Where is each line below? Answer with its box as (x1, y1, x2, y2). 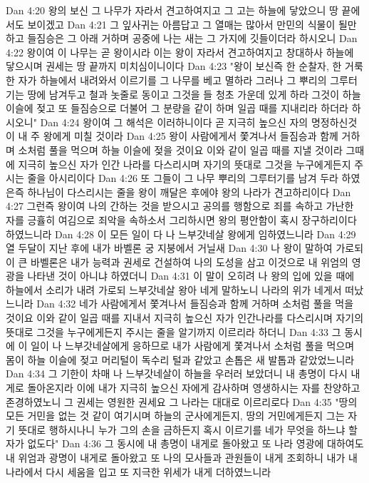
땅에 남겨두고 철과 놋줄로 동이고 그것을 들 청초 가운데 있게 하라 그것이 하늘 (27, 86, 361, 101)
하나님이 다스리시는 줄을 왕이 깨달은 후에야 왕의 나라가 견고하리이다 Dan (27, 184, 351, 199)
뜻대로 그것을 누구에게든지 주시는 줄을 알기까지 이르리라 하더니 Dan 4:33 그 (6, 324, 341, 339)
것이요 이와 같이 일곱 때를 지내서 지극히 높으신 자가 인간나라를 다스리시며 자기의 (6, 310, 364, 325)
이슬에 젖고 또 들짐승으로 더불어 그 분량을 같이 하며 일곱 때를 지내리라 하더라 (6, 101, 348, 116)
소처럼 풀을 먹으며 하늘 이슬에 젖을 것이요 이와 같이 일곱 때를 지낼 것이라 (18, 142, 343, 157)
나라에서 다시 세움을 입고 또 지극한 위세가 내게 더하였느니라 (6, 464, 271, 479)
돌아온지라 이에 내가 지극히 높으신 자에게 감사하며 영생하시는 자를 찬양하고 (27, 380, 360, 395)
